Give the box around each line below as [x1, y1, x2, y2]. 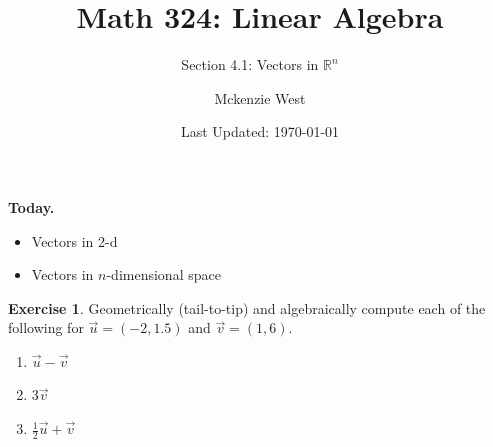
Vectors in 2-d [31, 230, 118, 251]
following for [8, 317, 84, 338]
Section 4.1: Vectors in [181, 54, 319, 75]
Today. [8, 196, 55, 217]
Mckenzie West [214, 87, 306, 108]
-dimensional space [106, 264, 221, 285]
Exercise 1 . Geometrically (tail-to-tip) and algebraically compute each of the [8, 297, 486, 318]
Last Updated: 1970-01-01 [180, 121, 340, 142]
